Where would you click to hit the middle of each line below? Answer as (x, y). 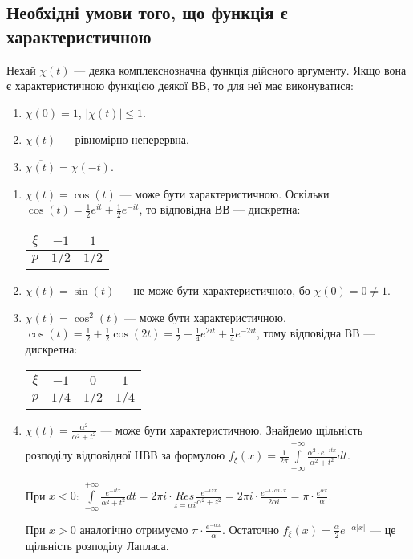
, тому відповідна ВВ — (316, 333)
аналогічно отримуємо (134, 529)
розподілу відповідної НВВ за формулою (125, 455)
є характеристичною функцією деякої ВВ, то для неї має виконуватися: (180, 86)
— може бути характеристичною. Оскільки (225, 193)
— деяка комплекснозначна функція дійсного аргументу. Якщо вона (240, 69)
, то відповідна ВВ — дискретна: (220, 209)
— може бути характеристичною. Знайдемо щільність (232, 429)
